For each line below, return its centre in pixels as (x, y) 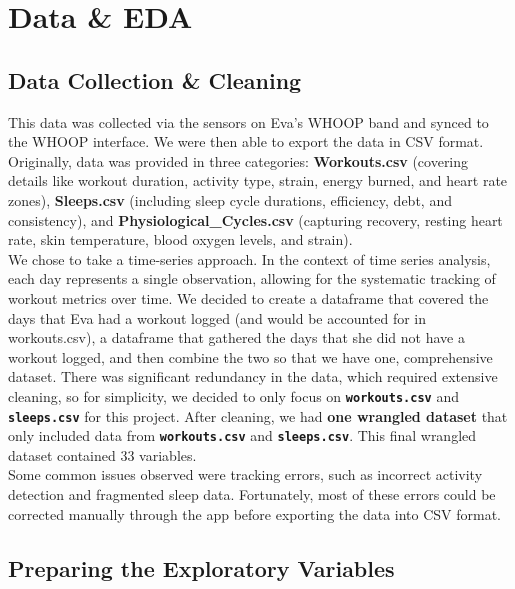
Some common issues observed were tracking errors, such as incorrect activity (245, 474)
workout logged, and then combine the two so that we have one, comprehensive (250, 356)
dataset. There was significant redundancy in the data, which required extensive (253, 376)
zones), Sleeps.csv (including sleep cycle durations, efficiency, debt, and (230, 199)
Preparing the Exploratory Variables (201, 567)
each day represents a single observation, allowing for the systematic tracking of (252, 278)
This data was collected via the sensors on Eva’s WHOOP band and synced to (248, 121)
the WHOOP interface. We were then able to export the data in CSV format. (246, 141)
